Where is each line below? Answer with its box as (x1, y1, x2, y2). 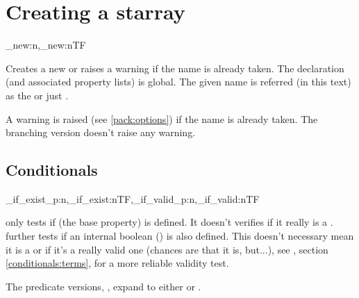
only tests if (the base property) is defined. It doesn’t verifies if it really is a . (6, 215, 333, 229)
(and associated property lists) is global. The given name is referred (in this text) (6, 74, 351, 89)
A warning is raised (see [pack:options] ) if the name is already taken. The (6, 111, 318, 126)
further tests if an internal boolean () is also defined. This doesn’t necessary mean (6, 229, 354, 243)
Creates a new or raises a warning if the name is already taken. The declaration (6, 60, 344, 75)
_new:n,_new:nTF (6, 38, 86, 52)
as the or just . (6, 88, 69, 102)
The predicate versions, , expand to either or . (6, 279, 201, 293)
